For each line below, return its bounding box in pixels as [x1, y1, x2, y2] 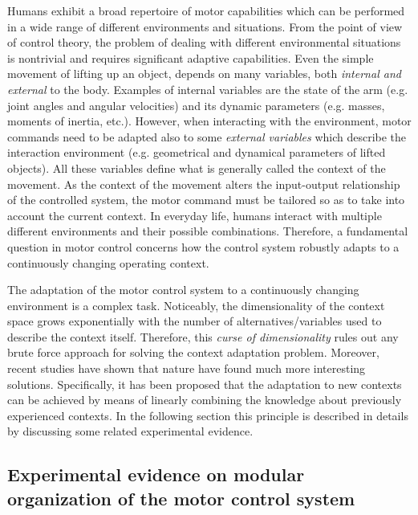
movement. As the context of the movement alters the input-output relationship [7, 175, 400, 192]
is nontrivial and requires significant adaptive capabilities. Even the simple [7, 49, 374, 66]
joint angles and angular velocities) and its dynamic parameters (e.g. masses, [7, 96, 385, 113]
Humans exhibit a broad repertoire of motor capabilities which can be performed [7, 2, 405, 18]
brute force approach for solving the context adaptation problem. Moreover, [7, 344, 379, 361]
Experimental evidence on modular [7, 462, 305, 487]
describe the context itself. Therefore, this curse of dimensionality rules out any [7, 328, 399, 345]
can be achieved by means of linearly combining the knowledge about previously [7, 391, 402, 408]
